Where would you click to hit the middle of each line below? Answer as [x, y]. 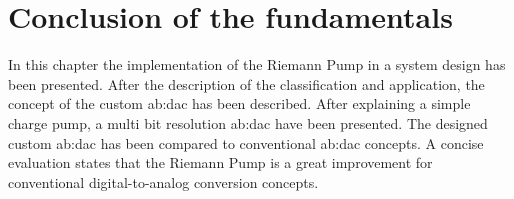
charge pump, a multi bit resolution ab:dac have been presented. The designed [248, 122]
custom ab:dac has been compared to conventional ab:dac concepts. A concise [246, 142]
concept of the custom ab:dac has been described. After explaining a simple [239, 103]
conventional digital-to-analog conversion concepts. [163, 181]
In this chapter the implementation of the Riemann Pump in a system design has [257, 64]
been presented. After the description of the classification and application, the [246, 83]
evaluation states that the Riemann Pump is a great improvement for [220, 162]
